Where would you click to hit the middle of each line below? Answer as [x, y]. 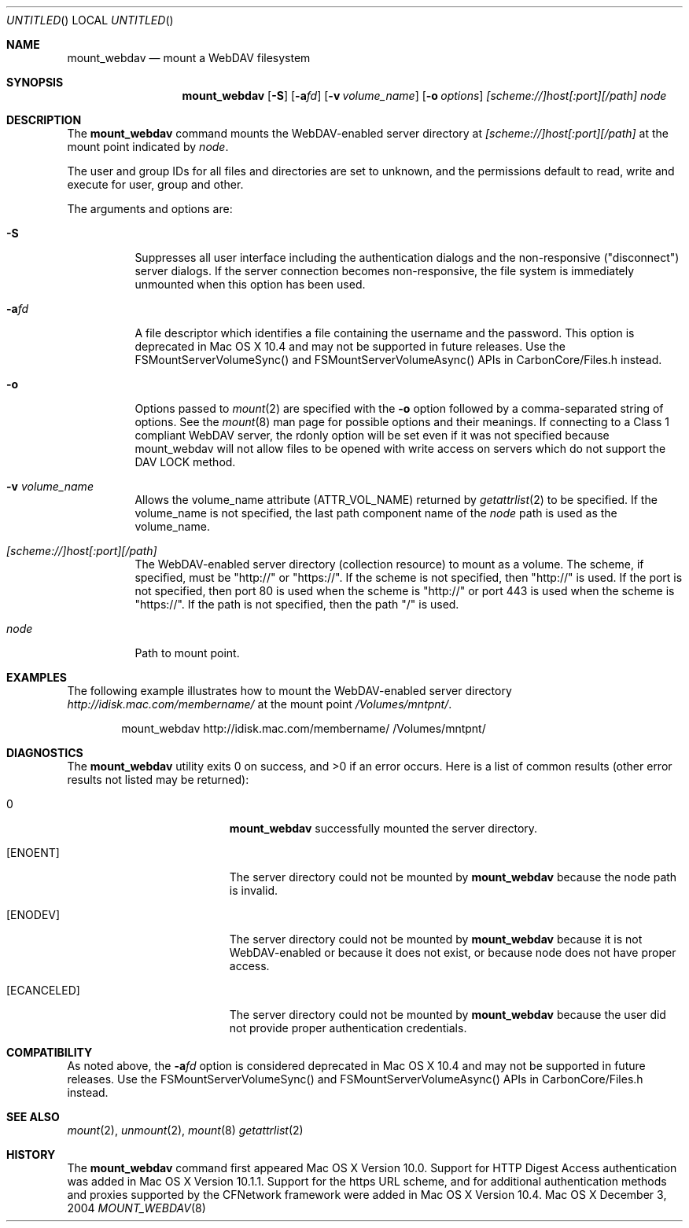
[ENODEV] [33, 915]
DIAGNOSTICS [45, 753]
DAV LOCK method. [185, 462]
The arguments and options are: [150, 209]
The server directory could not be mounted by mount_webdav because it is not [436, 939]
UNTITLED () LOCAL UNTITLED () [90, 20]
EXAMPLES [37, 677]
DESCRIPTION [44, 120]
